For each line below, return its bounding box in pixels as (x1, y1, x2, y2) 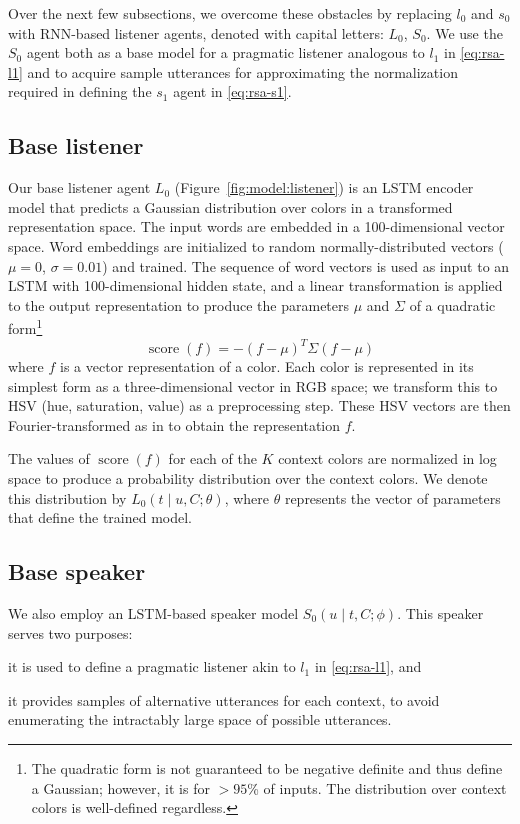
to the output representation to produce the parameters (8, 294, 350, 315)
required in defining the (8, 81, 152, 102)
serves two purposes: (8, 622, 133, 643)
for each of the (168, 448, 257, 469)
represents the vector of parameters (284, 487, 501, 508)
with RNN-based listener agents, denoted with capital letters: (8, 22, 384, 43)
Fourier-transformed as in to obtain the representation (8, 414, 341, 435)
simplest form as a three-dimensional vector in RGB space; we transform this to (8, 375, 498, 396)
